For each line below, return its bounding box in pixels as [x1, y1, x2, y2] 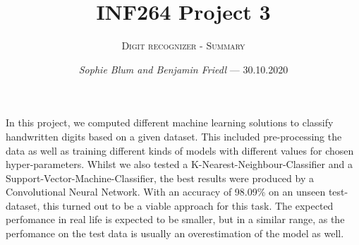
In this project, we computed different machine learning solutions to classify [6, 115, 334, 130]
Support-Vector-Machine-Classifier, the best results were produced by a [6, 170, 314, 185]
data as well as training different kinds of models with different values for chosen [6, 143, 354, 157]
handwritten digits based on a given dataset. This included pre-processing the [6, 129, 342, 143]
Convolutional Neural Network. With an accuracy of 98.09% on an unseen [6, 184, 326, 199]
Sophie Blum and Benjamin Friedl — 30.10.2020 [78, 61, 288, 76]
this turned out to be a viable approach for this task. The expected [42, 198, 334, 213]
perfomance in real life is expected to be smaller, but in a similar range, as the [6, 212, 345, 227]
